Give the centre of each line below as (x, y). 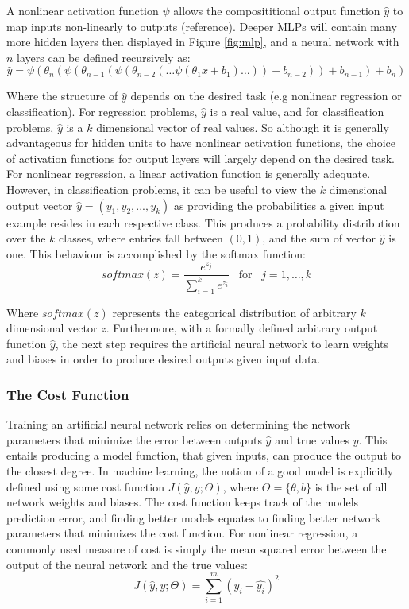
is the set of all (351, 486)
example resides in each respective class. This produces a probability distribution (203, 222)
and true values (312, 439)
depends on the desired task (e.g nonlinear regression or (266, 96)
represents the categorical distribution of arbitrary (234, 312)
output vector (40, 205)
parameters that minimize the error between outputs (134, 439)
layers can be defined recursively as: (104, 57)
